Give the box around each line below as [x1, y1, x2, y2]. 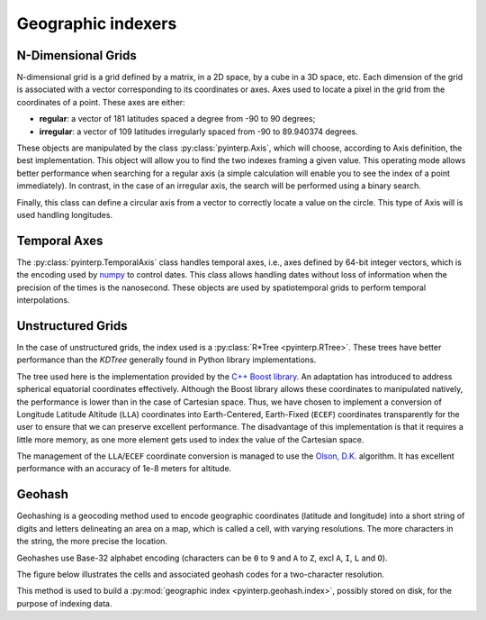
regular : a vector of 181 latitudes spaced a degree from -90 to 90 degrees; [39, 114, 316, 124]
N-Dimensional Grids [16, 48, 137, 63]
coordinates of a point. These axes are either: [16, 96, 185, 107]
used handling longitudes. [16, 209, 112, 220]
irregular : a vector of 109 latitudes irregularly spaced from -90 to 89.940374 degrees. [39, 126, 359, 137]
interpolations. [16, 295, 71, 305]
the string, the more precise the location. [16, 536, 168, 547]
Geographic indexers [16, 14, 177, 33]
